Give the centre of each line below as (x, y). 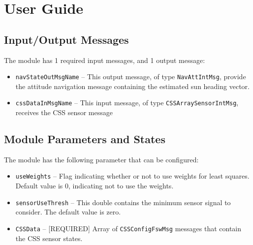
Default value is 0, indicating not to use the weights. (95, 186)
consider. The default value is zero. (68, 212)
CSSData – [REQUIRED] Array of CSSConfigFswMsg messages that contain (128, 228)
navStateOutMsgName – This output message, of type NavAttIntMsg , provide (131, 77)
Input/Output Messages (66, 39)
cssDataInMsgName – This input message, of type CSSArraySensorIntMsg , (127, 103)
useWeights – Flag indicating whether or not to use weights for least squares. (132, 176)
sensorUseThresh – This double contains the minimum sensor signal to (123, 202)
